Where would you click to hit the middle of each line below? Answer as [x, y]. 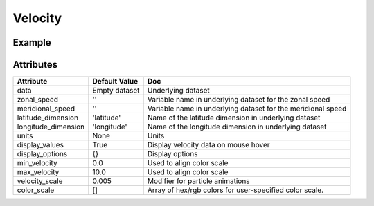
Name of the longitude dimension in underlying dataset [237, 127]
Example [32, 43]
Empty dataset [116, 91]
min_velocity [37, 163]
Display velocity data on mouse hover [208, 145]
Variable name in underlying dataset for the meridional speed [247, 109]
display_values [41, 145]
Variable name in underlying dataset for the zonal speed [239, 100]
